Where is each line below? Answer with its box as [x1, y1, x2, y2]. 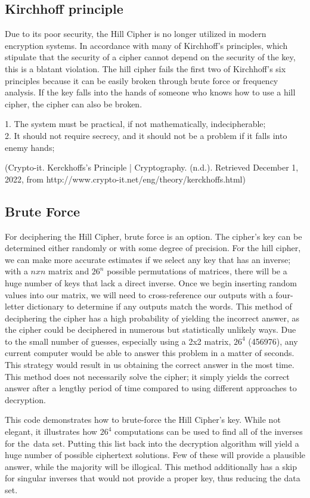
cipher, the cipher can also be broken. [5, 97, 142, 110]
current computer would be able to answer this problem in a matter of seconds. [5, 347, 294, 359]
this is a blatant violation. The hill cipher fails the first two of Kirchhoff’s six [5, 62, 286, 75]
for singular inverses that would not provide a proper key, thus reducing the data [5, 472, 300, 484]
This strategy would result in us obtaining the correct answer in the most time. [5, 358, 294, 371]
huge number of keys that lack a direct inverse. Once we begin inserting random [5, 276, 297, 289]
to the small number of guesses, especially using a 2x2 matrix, [5, 335, 231, 347]
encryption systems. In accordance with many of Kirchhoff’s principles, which [5, 39, 288, 51]
